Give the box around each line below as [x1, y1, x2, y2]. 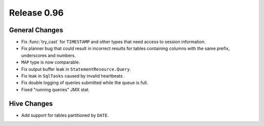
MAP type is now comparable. [21, 59, 80, 65]
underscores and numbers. [21, 52, 76, 58]
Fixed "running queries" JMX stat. [21, 86, 90, 92]
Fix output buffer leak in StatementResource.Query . [21, 66, 132, 72]
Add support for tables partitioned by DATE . [21, 112, 109, 118]
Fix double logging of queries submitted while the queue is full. [21, 80, 149, 85]
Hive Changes [9, 99, 53, 107]
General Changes [9, 26, 64, 34]
